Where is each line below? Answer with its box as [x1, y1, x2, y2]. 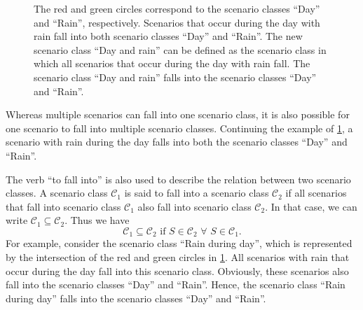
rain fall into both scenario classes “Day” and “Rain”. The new [34, 29, 303, 43]
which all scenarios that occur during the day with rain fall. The [34, 56, 310, 71]
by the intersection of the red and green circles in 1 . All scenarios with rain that [6, 249, 350, 264]
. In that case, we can [265, 199, 357, 213]
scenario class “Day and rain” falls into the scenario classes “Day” [34, 69, 317, 84]
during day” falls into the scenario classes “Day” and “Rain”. [6, 290, 266, 305]
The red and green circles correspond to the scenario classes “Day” [34, 1, 320, 15]
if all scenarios [285, 185, 347, 200]
